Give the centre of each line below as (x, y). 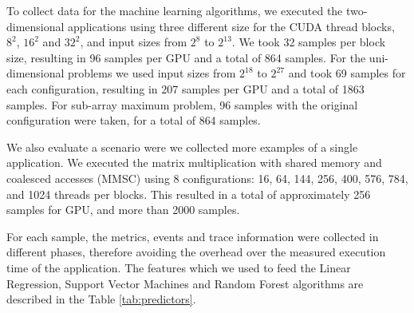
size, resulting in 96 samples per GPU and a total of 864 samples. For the (186, 57)
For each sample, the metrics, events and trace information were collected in (193, 236)
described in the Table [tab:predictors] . (101, 299)
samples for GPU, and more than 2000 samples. (123, 210)
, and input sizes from (134, 42)
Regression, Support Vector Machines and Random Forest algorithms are (185, 283)
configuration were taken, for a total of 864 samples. (134, 120)
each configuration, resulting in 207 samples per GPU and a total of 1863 (185, 88)
